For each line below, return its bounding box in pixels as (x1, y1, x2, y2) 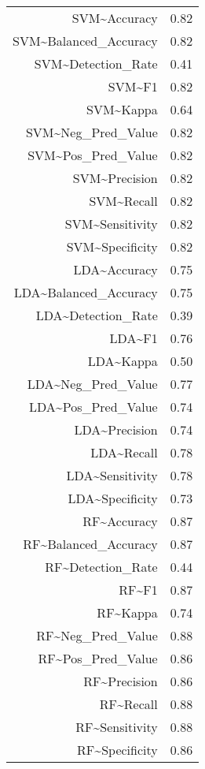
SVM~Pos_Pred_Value (27, 146, 158, 164)
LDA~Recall (90, 443, 158, 461)
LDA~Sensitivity (66, 466, 158, 484)
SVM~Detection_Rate (34, 54, 158, 73)
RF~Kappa (97, 603, 158, 622)
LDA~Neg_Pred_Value (27, 375, 158, 393)
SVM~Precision (72, 169, 158, 187)
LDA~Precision (74, 420, 158, 439)
